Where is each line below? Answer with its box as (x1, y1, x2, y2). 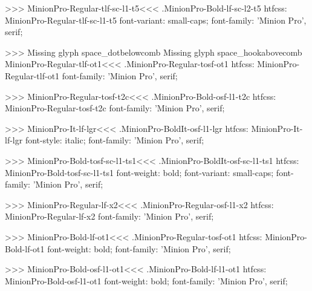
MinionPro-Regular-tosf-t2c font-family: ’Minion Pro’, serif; (5, 102, 225, 114)
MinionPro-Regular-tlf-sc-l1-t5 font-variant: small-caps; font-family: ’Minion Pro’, (5, 13, 307, 26)
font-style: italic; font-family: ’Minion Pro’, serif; (25, 134, 204, 146)
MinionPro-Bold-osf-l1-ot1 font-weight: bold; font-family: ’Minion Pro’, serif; (5, 274, 288, 287)
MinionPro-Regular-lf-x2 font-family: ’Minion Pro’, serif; (5, 210, 214, 223)
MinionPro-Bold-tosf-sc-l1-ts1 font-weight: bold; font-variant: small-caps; (5, 166, 274, 178)
